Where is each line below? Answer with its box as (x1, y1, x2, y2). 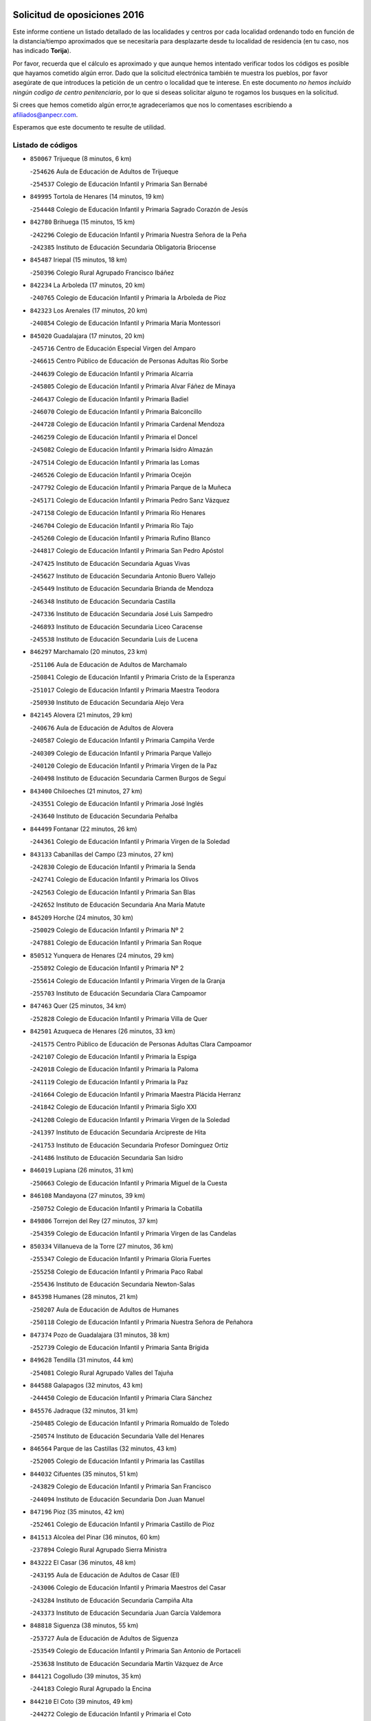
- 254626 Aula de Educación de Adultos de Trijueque (30, 167, 179, 176)
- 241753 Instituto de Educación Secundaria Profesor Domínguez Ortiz (30, 1141, 229, 1149)
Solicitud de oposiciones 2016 (12, 9, 144, 21)
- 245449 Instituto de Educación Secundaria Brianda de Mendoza (30, 584, 214, 593)
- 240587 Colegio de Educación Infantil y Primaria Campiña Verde (30, 737, 215, 745)
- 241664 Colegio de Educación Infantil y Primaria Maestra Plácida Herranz (30, 1090, 241, 1099)
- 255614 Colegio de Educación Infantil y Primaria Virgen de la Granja (30, 976, 226, 984)
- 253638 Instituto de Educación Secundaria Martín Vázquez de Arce (30, 1659, 223, 1667)
